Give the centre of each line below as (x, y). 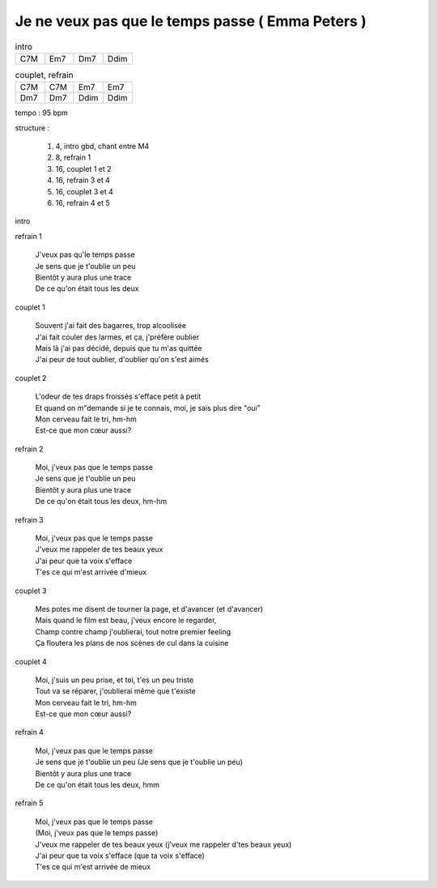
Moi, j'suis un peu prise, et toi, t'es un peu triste (115, 680)
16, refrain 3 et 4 (83, 180)
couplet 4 (31, 661)
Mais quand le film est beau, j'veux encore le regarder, (126, 621)
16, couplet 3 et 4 (84, 191)
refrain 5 (29, 803)
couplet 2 (31, 378)
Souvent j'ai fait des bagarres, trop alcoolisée (110, 326)
